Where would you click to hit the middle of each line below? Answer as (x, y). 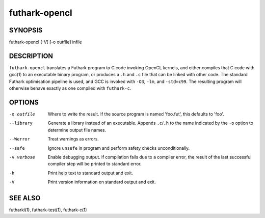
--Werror (20, 139)
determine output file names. (77, 130)
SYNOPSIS (26, 30)
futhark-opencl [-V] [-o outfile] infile (46, 42)
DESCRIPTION (31, 56)
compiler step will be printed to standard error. (95, 164)
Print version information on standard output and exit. (102, 182)
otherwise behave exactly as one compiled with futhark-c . (70, 88)
